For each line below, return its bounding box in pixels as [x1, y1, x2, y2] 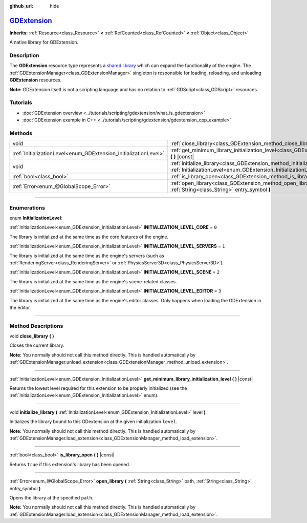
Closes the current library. [9, 342, 64, 348]
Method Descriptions [9, 322, 63, 329]
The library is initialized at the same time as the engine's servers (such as [9, 253, 165, 259]
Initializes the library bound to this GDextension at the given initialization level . [9, 419, 178, 425]
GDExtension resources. [9, 77, 62, 83]
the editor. [9, 304, 31, 310]
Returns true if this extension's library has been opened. [9, 461, 130, 467]
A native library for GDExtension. [9, 39, 79, 46]
